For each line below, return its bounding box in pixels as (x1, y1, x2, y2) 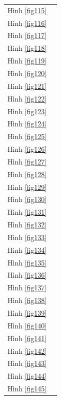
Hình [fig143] (7, 358, 47, 369)
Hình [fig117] (7, 30, 47, 41)
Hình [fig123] (7, 106, 47, 116)
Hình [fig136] (7, 270, 47, 280)
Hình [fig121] (7, 80, 47, 91)
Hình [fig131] (7, 207, 47, 217)
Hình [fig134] (7, 244, 47, 255)
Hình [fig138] (7, 295, 47, 306)
